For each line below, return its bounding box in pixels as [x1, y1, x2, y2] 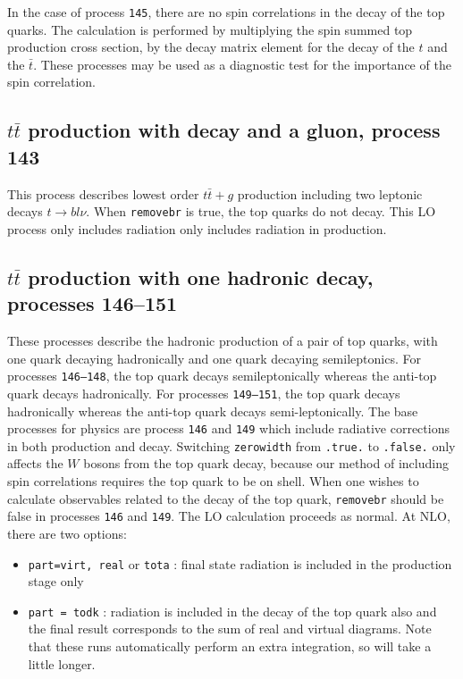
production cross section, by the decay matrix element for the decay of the [7, 38, 415, 56]
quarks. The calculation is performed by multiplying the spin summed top [7, 20, 413, 38]
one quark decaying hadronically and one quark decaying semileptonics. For [7, 348, 421, 367]
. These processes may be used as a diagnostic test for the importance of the [33, 54, 451, 73]
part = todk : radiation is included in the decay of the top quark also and [28, 601, 437, 620]
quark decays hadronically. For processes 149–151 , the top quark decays [7, 383, 400, 402]
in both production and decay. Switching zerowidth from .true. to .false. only [7, 436, 456, 455]
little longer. [28, 654, 96, 673]
